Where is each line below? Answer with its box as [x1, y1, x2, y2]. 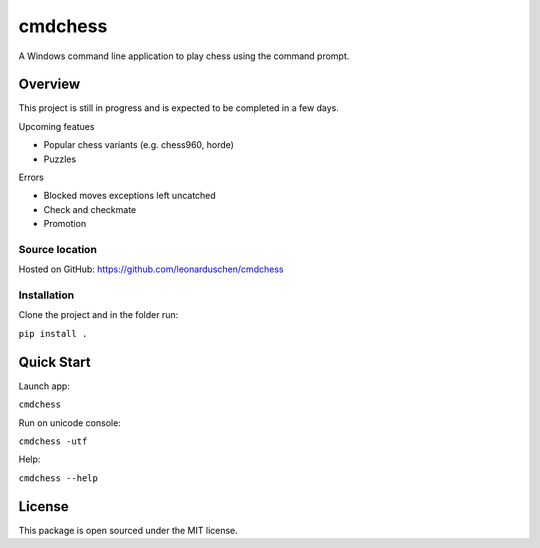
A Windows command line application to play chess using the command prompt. [18, 50, 350, 62]
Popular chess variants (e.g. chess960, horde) [43, 139, 235, 151]
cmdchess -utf [18, 435, 88, 447]
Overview [18, 76, 81, 93]
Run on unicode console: [18, 416, 122, 429]
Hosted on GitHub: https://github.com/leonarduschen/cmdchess [18, 263, 284, 275]
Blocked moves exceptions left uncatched [43, 190, 217, 202]
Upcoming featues [18, 120, 95, 132]
